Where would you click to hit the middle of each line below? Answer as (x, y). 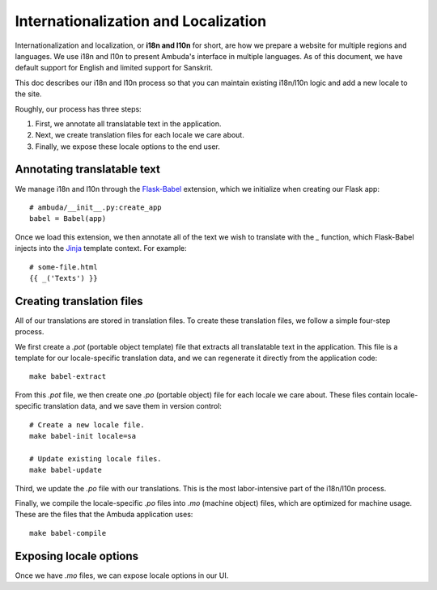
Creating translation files (79, 301)
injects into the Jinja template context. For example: (101, 248)
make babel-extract (68, 377)
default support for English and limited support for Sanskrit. (114, 68)
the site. (28, 94)
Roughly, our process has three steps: (78, 108)
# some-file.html (64, 267)
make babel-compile (68, 533)
